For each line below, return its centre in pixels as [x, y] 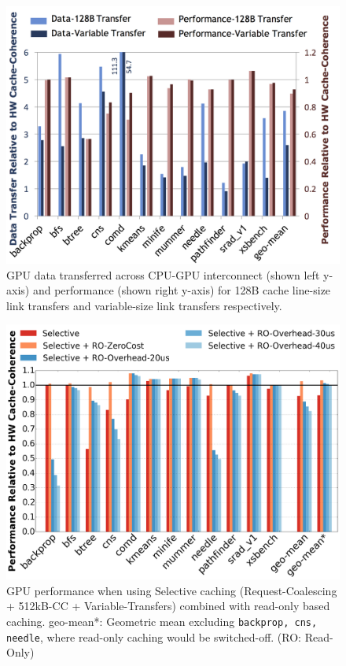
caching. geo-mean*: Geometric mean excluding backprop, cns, [162, 621]
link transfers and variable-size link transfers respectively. [144, 305]
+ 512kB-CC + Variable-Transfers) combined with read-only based [168, 606]
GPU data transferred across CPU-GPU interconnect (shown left [163, 274]
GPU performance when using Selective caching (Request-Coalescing [172, 590]
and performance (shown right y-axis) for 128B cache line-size [182, 290]
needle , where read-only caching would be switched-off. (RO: [154, 636]
